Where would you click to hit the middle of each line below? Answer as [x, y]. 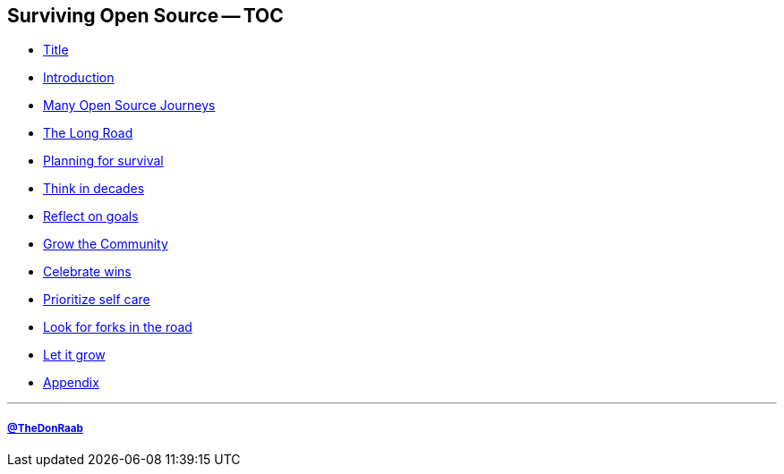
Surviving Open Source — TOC [145, 16]
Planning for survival [103, 161]
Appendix [71, 383]
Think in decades [94, 189]
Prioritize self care [97, 300]
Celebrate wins [87, 272]
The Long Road [88, 133]
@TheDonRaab [45, 428]
